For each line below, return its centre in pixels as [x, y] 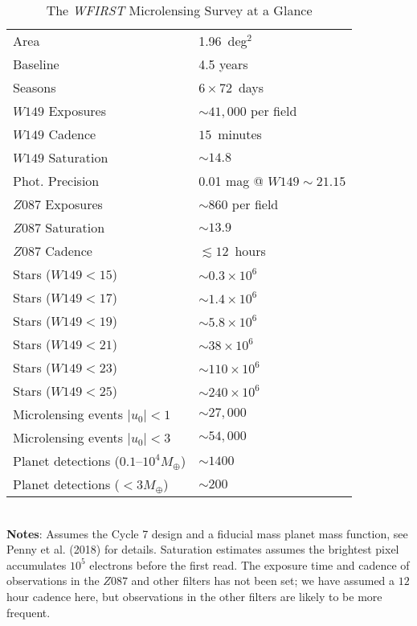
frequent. [29, 612]
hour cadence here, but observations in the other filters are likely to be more [194, 596]
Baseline [36, 64]
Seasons [35, 87]
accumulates [37, 564]
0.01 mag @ [231, 181]
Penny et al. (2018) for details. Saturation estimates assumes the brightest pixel [203, 549]
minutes [240, 134]
